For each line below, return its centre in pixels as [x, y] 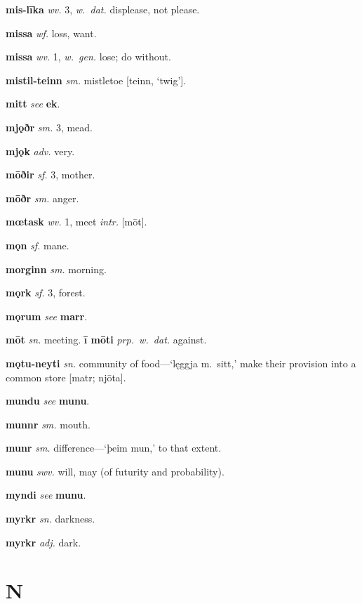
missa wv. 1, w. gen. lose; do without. [88, 57]
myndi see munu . [46, 495]
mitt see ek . [33, 104]
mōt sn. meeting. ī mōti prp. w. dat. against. [106, 340]
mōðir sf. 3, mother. [51, 175]
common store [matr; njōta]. [66, 377]
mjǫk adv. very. [40, 151]
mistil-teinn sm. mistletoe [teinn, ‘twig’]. [96, 80]
